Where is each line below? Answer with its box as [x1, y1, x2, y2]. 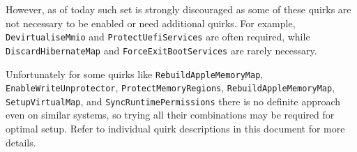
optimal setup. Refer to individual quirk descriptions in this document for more [6, 121, 345, 136]
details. [6, 135, 36, 149]
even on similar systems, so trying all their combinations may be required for [6, 107, 335, 122]
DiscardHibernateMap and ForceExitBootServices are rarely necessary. [6, 43, 317, 57]
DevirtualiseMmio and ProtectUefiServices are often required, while [6, 29, 310, 44]
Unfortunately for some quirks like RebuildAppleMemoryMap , [6, 66, 264, 81]
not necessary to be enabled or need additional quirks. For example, [6, 15, 296, 30]
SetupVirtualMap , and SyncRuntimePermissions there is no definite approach [6, 93, 341, 108]
